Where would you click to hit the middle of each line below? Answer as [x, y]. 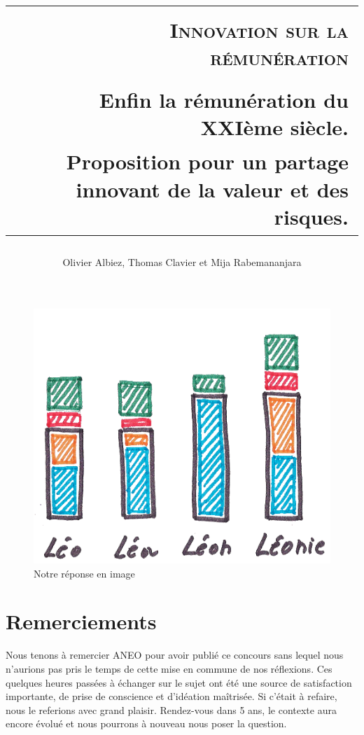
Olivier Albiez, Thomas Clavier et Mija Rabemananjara [182, 262]
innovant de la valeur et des [212, 189]
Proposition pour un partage [207, 161]
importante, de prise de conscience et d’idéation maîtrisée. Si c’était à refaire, [171, 696]
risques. [311, 216]
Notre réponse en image [84, 573]
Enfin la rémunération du [224, 99]
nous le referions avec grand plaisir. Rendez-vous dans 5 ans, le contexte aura [171, 709]
